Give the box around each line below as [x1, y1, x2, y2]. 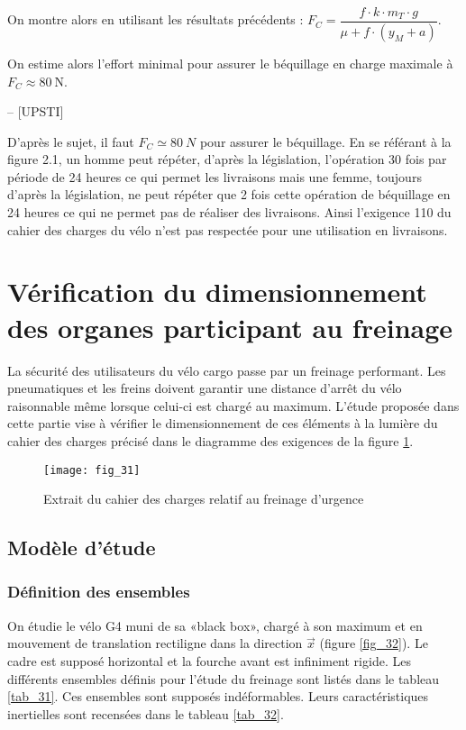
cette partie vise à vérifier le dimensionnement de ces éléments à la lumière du [7, 414, 438, 433]
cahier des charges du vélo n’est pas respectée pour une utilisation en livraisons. [7, 220, 448, 239]
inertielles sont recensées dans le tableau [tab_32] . [7, 704, 284, 723]
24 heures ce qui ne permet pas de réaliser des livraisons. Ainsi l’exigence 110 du [7, 203, 452, 222]
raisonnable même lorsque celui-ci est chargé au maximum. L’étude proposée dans [7, 396, 460, 415]
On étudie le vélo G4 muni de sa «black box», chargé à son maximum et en [7, 616, 423, 634]
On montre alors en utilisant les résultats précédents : [7, 10, 304, 29]
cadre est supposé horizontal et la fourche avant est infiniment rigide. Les [7, 651, 411, 670]
